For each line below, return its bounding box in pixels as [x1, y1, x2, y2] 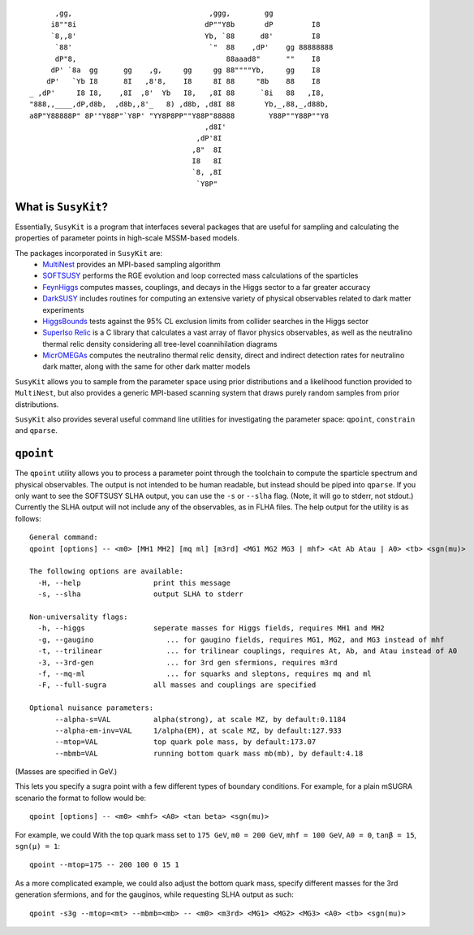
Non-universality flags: [29, 613, 128, 621]
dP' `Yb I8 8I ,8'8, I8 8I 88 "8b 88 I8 [45, 77, 321, 86]
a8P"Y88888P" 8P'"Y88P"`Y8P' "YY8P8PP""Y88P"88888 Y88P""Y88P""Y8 [29, 110, 330, 120]
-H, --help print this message [37, 578, 231, 587]
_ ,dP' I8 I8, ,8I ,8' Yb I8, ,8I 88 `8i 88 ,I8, [29, 88, 325, 97]
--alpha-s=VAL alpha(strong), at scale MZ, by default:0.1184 [54, 715, 347, 724]
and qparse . [15, 426, 58, 435]
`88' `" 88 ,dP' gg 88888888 [54, 43, 334, 52]
